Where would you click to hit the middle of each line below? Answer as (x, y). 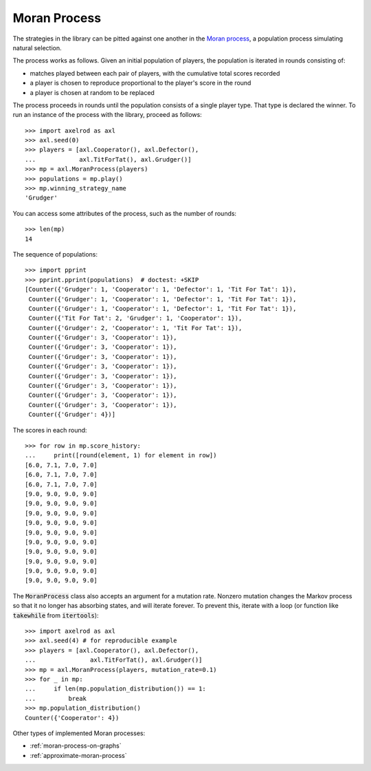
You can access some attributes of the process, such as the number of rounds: (125, 213)
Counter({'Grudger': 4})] (72, 415)
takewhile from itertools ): (56, 615)
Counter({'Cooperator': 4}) (72, 718)
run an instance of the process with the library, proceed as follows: (107, 115)
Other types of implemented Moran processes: (79, 733)
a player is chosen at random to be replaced (92, 92)
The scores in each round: (50, 430)
